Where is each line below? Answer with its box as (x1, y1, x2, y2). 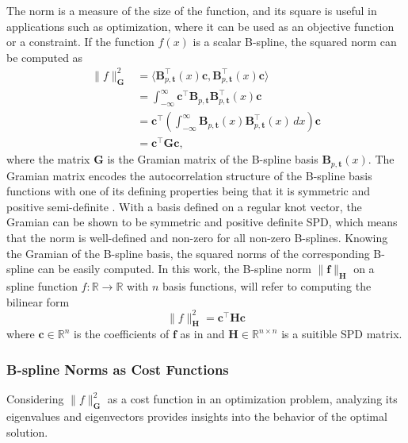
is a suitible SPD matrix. (281, 326, 402, 342)
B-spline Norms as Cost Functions (6, 359, 229, 379)
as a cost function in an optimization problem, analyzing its (107, 391, 398, 407)
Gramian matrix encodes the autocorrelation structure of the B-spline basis (6, 167, 372, 183)
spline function (6, 277, 78, 294)
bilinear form (6, 293, 70, 310)
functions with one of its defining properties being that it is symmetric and (6, 183, 371, 199)
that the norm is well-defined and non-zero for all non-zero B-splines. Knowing (6, 229, 388, 245)
